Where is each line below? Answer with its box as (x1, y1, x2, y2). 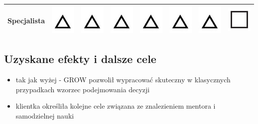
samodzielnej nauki (15, 111, 74, 121)
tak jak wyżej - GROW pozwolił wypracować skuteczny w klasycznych (15, 74, 231, 85)
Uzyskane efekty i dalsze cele (4, 51, 156, 66)
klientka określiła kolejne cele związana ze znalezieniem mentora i (15, 101, 216, 111)
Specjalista (7, 15, 45, 25)
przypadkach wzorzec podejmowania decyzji (15, 84, 150, 94)
